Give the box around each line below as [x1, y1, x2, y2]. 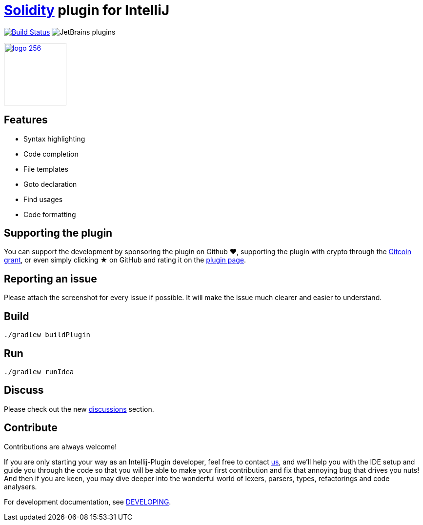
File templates [23, 164, 68, 173]
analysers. [4, 482, 37, 491]
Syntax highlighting [23, 134, 85, 143]
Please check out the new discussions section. [4, 404, 154, 413]
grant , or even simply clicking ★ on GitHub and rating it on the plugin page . [4, 256, 246, 264]
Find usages [23, 195, 63, 203]
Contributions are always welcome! [4, 442, 117, 451]
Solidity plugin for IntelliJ [4, 2, 170, 19]
